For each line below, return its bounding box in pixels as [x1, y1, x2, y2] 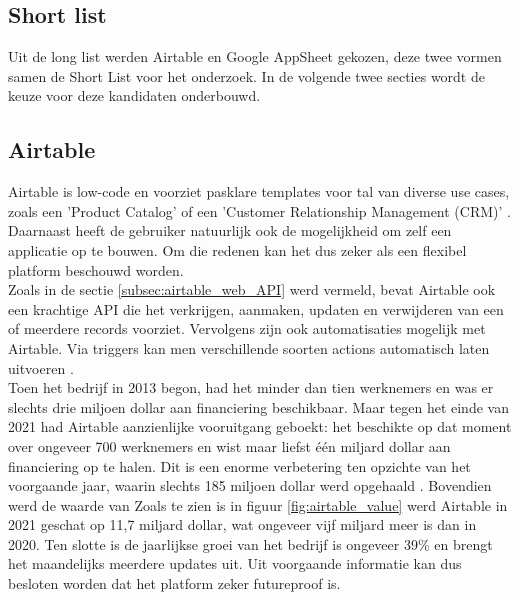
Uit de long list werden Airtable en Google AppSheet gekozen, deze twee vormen [8, 46, 502, 67]
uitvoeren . [8, 357, 74, 378]
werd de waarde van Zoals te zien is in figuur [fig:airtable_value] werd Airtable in [8, 494, 508, 515]
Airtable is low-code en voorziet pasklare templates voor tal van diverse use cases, [8, 181, 510, 202]
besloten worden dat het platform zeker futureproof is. [8, 573, 341, 594]
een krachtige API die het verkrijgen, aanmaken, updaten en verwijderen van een [8, 298, 504, 319]
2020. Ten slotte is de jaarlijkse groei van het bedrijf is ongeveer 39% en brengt [8, 533, 493, 554]
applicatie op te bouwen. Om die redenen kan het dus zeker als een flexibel [8, 239, 467, 260]
